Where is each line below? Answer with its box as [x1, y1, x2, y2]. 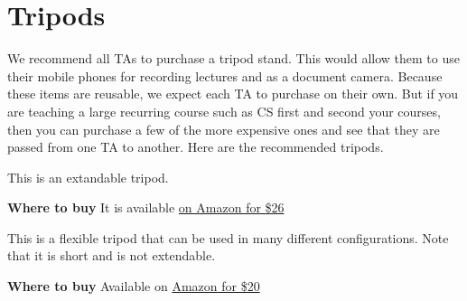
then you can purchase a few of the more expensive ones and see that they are [7, 119, 440, 138]
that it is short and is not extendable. [7, 246, 216, 265]
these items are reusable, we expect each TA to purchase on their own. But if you [7, 84, 459, 103]
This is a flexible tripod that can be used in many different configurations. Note [7, 228, 449, 247]
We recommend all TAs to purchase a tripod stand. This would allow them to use [7, 49, 460, 68]
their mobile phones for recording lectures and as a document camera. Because [7, 66, 443, 85]
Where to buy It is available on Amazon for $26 [7, 198, 285, 217]
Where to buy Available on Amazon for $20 [7, 277, 260, 296]
